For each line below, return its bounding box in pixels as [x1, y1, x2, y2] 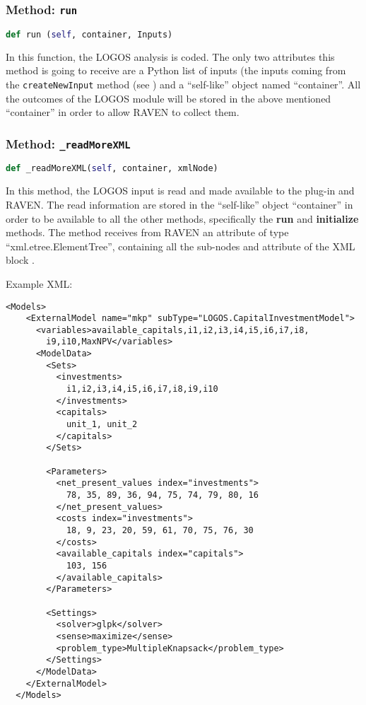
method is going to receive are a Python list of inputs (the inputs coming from [6, 63, 346, 78]
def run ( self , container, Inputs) [6, 29, 173, 40]
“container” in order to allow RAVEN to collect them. [6, 105, 240, 120]
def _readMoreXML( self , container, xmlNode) [6, 163, 218, 174]
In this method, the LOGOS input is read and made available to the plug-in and [6, 183, 355, 198]
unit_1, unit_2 [66, 419, 138, 430]
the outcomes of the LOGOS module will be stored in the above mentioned [6, 91, 331, 105]
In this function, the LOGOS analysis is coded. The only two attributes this [6, 49, 335, 64]
